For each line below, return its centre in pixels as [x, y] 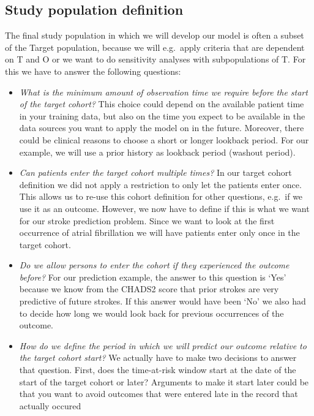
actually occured [50, 405]
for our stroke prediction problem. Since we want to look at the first [147, 220]
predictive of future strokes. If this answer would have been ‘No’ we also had [163, 301]
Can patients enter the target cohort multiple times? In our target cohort [155, 172]
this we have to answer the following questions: [93, 71]
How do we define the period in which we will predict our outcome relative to [163, 345]
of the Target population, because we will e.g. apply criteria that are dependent [155, 47]
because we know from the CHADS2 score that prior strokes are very [149, 289]
